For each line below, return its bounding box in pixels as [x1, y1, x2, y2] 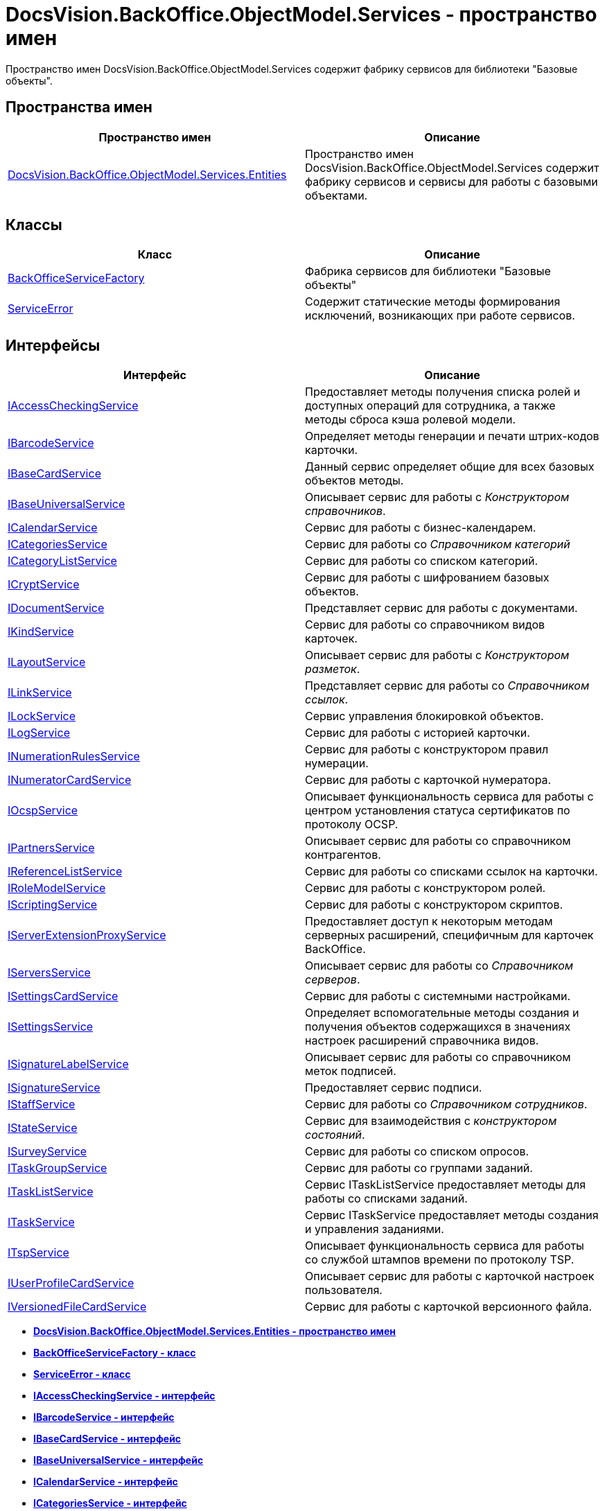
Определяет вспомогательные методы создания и [305, 1006, 579, 1020]
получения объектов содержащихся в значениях [305, 1020, 571, 1034]
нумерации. [305, 756, 369, 771]
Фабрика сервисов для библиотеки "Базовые [305, 264, 551, 279]
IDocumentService [8, 601, 105, 615]
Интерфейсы [6, 336, 100, 354]
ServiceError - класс [33, 1368, 131, 1381]
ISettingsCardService [8, 989, 119, 1004]
